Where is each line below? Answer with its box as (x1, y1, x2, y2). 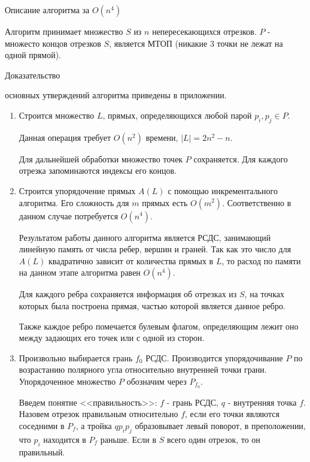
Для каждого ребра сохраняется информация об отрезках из (19, 288, 237, 300)
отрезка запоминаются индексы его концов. (19, 164, 177, 177)
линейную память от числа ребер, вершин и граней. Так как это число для (19, 243, 291, 255)
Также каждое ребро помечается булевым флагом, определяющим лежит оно (19, 319, 299, 332)
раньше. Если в (100, 433, 157, 445)
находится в (43, 433, 86, 445)
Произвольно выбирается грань (19, 351, 133, 364)
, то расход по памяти (221, 254, 301, 267)
